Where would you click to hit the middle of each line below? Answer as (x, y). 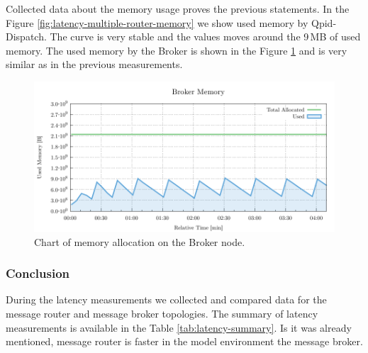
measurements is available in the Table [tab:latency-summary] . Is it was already (179, 327)
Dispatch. (26, 37)
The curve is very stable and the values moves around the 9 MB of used (205, 37)
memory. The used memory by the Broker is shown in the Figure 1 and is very (177, 50)
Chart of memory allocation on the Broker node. (140, 241)
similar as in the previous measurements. (94, 64)
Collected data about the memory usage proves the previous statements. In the (178, 9)
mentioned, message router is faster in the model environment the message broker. (184, 341)
